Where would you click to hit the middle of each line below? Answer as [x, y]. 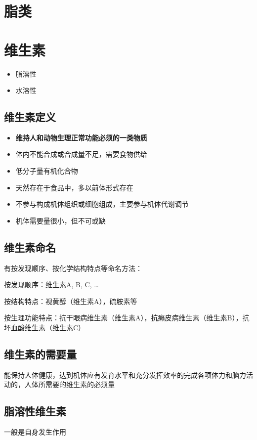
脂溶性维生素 [35, 411]
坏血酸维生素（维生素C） [45, 328]
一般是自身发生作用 [35, 432]
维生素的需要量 [40, 354]
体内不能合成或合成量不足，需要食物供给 [81, 154]
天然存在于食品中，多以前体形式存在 [74, 187]
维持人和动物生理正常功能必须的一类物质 [81, 137]
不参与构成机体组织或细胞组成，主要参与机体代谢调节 [102, 204]
